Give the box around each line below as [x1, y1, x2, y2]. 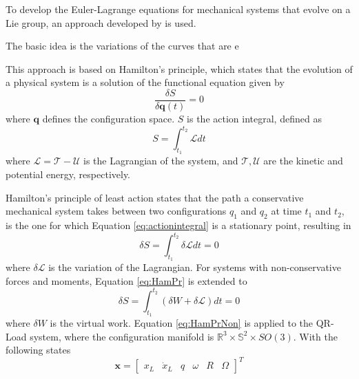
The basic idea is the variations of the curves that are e [6, 39, 239, 53]
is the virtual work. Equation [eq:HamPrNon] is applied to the [50, 316, 314, 330]
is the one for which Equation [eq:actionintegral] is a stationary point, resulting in [6, 217, 351, 232]
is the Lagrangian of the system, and [83, 153, 238, 168]
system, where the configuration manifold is [30, 329, 214, 343]
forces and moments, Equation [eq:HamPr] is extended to [6, 273, 247, 288]
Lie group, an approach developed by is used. [6, 15, 196, 30]
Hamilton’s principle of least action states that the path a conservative [6, 190, 304, 204]
